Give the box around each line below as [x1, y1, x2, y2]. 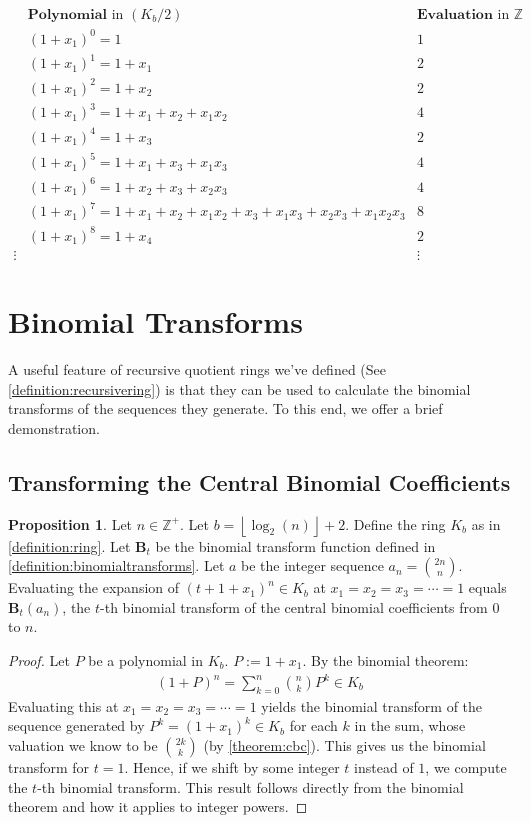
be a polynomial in [88, 649, 204, 670]
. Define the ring [345, 513, 446, 534]
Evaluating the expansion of [8, 577, 180, 598]
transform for [8, 757, 90, 778]
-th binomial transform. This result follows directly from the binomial [37, 776, 464, 797]
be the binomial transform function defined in [155, 535, 436, 556]
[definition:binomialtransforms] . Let [8, 555, 225, 576]
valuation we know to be [8, 735, 158, 756]
